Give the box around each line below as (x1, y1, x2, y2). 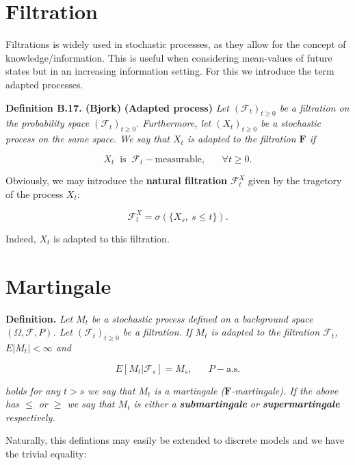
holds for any (5, 383, 60, 397)
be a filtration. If (122, 325, 192, 339)
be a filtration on (279, 100, 350, 114)
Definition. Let (5, 311, 73, 325)
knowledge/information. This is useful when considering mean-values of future (5, 50, 332, 64)
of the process (5, 186, 64, 201)
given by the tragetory (248, 173, 342, 188)
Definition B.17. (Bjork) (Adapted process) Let (5, 100, 229, 114)
